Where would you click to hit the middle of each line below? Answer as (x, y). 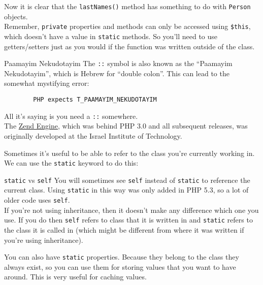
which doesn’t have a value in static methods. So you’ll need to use (111, 36)
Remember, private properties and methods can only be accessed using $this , (127, 26)
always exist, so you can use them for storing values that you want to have (120, 266)
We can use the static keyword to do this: (71, 163)
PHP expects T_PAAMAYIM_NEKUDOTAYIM (95, 100)
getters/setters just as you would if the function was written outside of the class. (129, 46)
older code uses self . (37, 200)
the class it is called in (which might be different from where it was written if (124, 229)
